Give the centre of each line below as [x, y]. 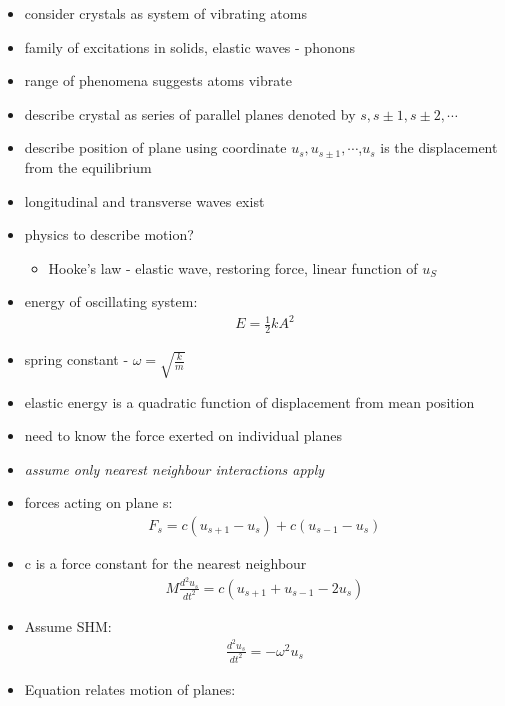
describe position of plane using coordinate [155, 147]
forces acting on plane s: [98, 502]
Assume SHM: [68, 625]
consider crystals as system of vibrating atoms [165, 13]
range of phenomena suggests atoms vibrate [158, 80]
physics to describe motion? [109, 234]
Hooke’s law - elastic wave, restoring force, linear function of [233, 267]
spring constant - [76, 359]
